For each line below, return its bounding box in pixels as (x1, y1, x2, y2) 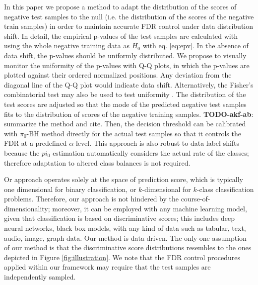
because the (4, 147, 40, 158)
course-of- (181, 193, 210, 204)
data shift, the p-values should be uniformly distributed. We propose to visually (4, 50, 247, 60)
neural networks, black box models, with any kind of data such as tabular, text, (4, 223, 246, 233)
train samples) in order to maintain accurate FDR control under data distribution (4, 21, 254, 31)
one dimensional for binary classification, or (4, 184, 136, 194)
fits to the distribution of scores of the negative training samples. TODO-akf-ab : (4, 108, 254, 119)
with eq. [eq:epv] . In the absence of (142, 40, 249, 51)
